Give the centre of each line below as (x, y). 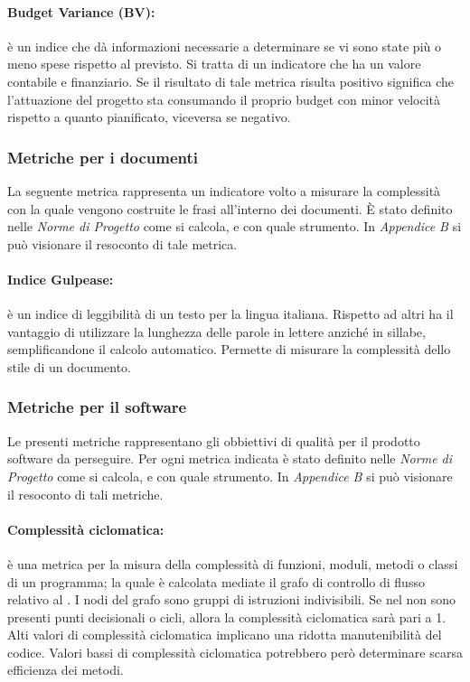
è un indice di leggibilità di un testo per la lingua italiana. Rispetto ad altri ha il (230, 314)
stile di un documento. (69, 366)
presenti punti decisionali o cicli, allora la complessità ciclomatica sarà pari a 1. (227, 617)
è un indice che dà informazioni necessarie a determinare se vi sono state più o (224, 46)
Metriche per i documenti (103, 157)
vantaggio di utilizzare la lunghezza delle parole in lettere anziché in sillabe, (216, 331)
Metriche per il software (97, 407)
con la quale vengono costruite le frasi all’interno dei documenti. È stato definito (230, 208)
